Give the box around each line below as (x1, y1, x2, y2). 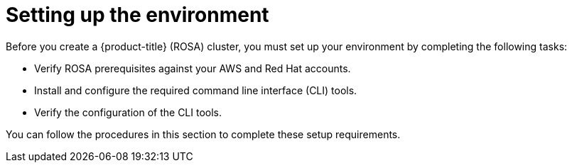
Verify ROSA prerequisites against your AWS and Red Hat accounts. (34, 62, 351, 74)
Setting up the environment (6, 3, 269, 27)
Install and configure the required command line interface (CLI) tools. (34, 84, 357, 96)
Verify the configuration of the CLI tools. (34, 106, 222, 118)
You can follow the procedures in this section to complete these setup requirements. (6, 128, 401, 140)
